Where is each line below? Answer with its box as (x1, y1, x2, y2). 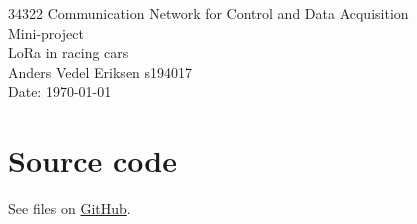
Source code (8, 140, 177, 181)
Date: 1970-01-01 (8, 81, 112, 102)
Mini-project (8, 22, 84, 43)
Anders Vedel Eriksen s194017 (8, 61, 193, 82)
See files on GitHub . (8, 198, 131, 219)
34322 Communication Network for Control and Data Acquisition (8, 3, 409, 23)
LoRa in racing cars (8, 42, 129, 63)
